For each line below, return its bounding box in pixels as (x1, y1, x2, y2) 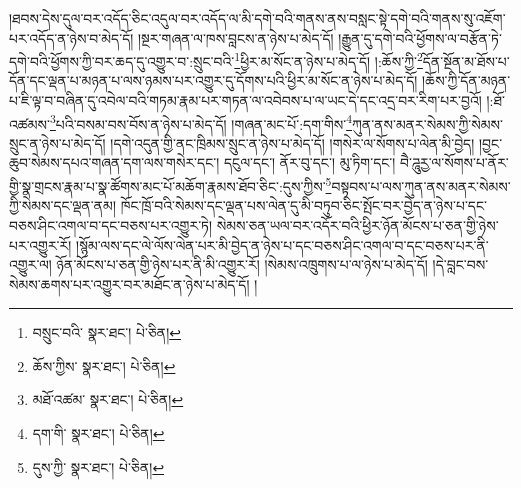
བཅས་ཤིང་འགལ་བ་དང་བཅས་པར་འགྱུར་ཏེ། (9, 214, 213, 235)
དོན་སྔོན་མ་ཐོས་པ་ (422, 50, 510, 71)
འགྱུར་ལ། (9, 254, 52, 275)
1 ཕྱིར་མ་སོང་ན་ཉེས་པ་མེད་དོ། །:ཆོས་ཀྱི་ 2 (234, 48, 423, 71)
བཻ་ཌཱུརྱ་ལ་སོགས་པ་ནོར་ (400, 152, 509, 173)
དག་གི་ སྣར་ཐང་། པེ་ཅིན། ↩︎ (32, 423, 165, 444)
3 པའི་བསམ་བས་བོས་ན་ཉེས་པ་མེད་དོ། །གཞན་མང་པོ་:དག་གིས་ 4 (50, 110, 353, 134)
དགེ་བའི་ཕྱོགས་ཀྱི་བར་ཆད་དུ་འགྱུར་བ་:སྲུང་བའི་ (9, 50, 235, 71)
